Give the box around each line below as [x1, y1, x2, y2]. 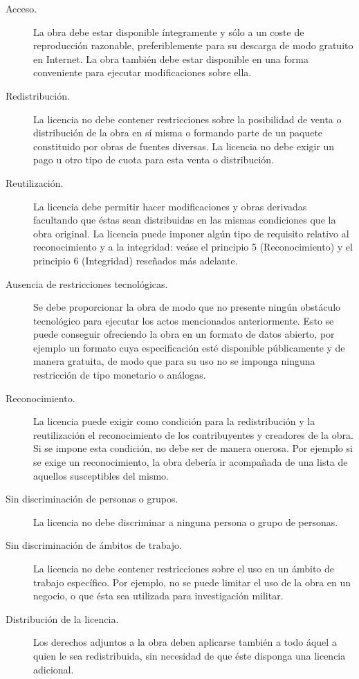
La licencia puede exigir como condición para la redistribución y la [33, 414, 315, 428]
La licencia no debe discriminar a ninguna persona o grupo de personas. [33, 514, 338, 529]
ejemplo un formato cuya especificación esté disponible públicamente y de [33, 340, 345, 354]
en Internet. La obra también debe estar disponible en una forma [33, 51, 309, 66]
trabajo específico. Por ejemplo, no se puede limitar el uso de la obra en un [33, 574, 351, 589]
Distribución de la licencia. [6, 611, 119, 626]
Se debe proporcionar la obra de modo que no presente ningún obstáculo [33, 300, 341, 314]
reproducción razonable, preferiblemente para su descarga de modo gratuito [33, 38, 353, 53]
